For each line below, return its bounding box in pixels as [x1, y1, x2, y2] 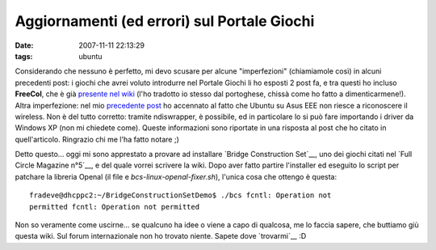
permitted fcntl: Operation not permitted [29, 202, 200, 211]
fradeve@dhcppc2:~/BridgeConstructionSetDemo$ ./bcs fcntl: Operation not [29, 191, 332, 200]
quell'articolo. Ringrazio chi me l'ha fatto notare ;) [15, 134, 179, 144]
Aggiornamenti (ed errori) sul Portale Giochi [15, 12, 315, 30]
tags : [15, 51, 33, 61]
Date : [15, 40, 34, 50]
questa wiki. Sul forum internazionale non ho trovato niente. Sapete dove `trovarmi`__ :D [15, 231, 307, 241]
